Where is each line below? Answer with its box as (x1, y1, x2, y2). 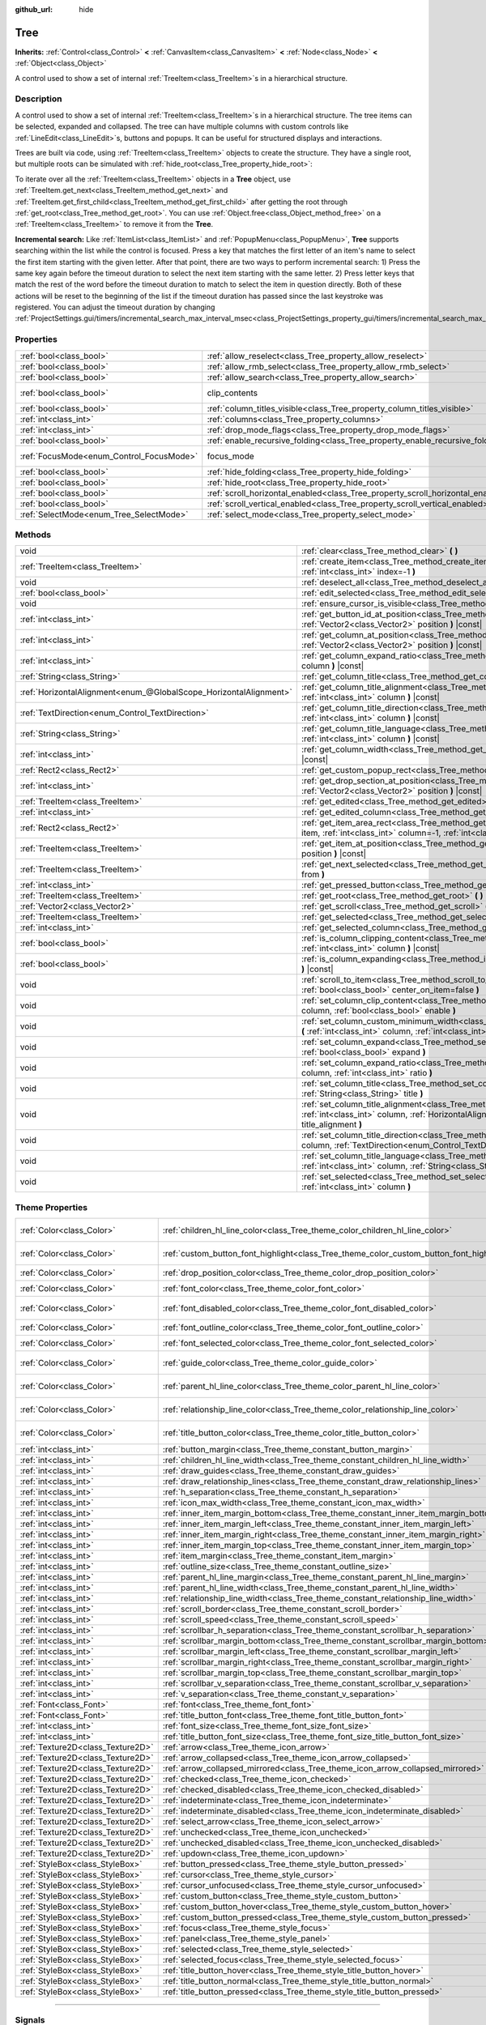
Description (15, 93, 62, 104)
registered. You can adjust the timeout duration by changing (15, 302, 215, 312)
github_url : (15, 5, 53, 14)
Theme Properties (15, 1201, 88, 1213)
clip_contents (207, 387, 258, 399)
